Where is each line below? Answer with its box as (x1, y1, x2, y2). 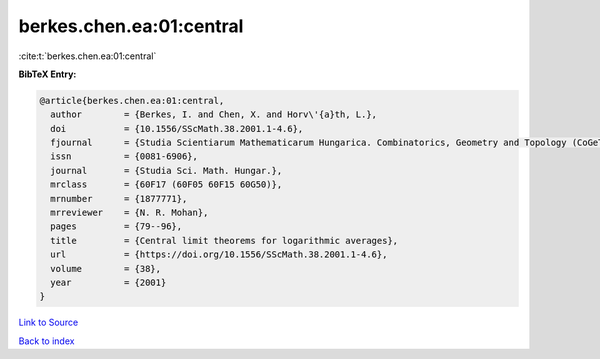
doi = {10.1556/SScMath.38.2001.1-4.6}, (50, 123, 304, 134)
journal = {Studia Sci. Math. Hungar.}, (50, 165, 283, 176)
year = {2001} (50, 277, 167, 288)
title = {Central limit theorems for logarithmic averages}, (50, 235, 399, 246)
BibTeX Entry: (18, 68, 77, 80)
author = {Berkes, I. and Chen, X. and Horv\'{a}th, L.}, (50, 109, 378, 120)
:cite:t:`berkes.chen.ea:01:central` (18, 50, 157, 62)
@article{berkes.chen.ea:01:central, (39, 95, 225, 106)
